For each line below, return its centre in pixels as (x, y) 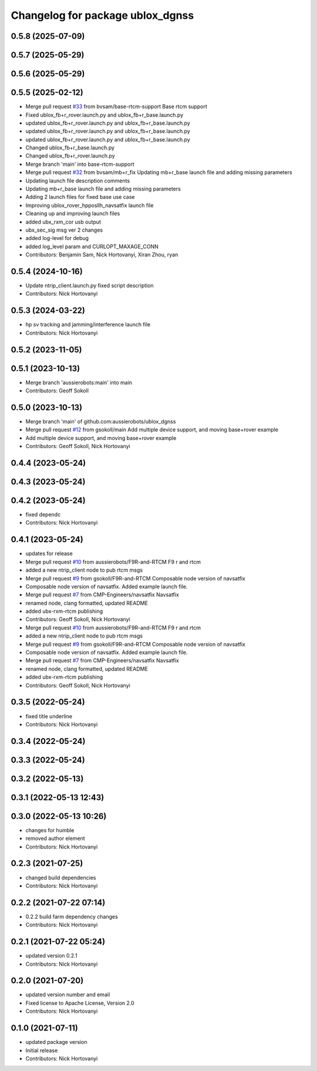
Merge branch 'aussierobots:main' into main (79, 382)
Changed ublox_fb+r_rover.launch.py (70, 156)
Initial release (42, 1050)
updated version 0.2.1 (51, 956)
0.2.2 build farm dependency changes (72, 916)
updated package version (56, 1042)
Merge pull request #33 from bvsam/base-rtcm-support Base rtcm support (117, 106)
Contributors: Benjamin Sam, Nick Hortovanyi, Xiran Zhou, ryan (102, 255)
